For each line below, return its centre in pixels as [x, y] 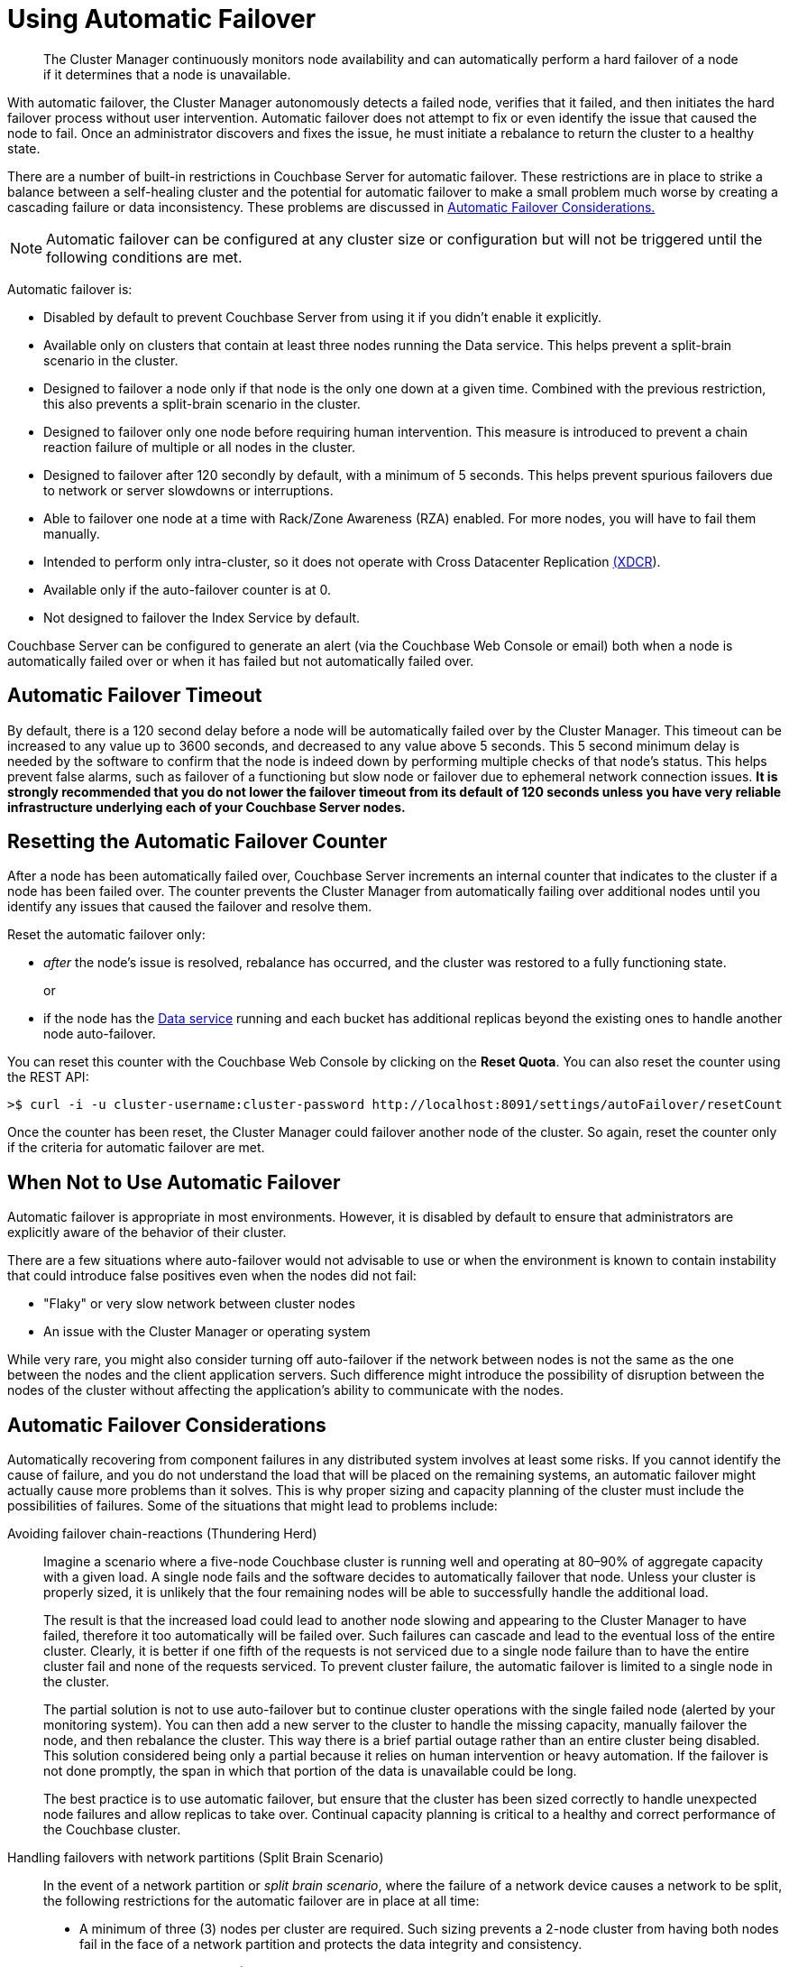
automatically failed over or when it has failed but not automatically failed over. [241, 660]
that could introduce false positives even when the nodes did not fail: [212, 1276]
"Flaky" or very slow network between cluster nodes [199, 1304]
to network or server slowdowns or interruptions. [188, 490]
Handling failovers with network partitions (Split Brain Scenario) [196, 1858]
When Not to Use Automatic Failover [174, 1182]
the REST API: [48, 1077]
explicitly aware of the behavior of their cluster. [147, 1233]
